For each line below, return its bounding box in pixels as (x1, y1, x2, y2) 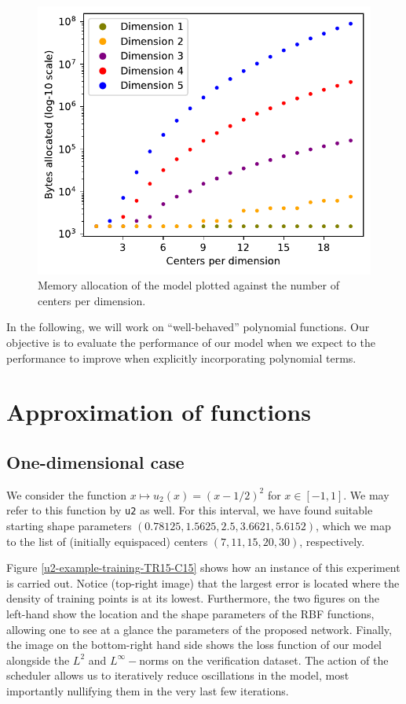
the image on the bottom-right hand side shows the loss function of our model (6, 636, 382, 653)
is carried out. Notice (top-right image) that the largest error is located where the (6, 574, 400, 591)
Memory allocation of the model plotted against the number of (38, 277, 340, 293)
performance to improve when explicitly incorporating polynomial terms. (6, 349, 357, 366)
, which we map (316, 518, 391, 534)
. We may (343, 486, 390, 503)
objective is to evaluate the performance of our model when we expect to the (6, 334, 375, 351)
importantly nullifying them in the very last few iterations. (6, 682, 289, 698)
